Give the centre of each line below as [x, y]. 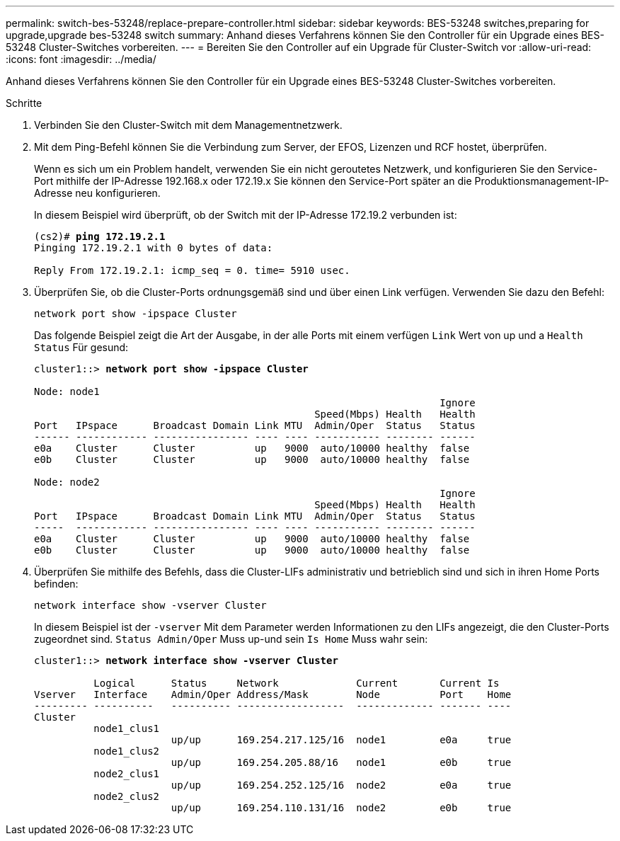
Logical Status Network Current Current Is [297, 683]
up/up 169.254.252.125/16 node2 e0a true [341, 785]
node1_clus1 [127, 728]
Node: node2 [67, 482]
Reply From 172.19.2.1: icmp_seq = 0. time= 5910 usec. [192, 270]
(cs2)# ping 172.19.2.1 [100, 236]
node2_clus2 [127, 796]
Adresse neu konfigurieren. [97, 193]
